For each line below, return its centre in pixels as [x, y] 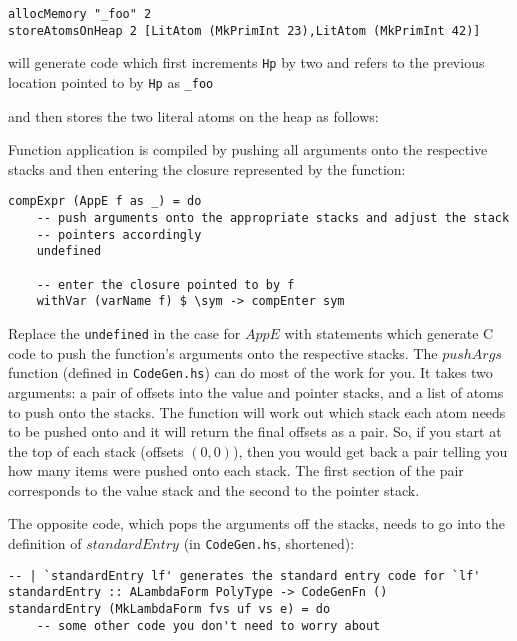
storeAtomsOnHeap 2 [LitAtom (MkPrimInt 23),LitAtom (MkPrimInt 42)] [244, 30]
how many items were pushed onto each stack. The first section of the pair [236, 470]
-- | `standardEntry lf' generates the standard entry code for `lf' [244, 575]
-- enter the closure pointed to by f [165, 284]
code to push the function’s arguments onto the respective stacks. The [223, 352]
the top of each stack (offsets [96, 450]
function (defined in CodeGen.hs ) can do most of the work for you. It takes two [250, 372]
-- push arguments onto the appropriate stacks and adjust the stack [273, 218]
